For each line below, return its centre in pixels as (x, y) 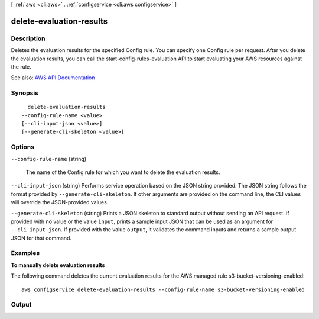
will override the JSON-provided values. (60, 202)
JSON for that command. (41, 238)
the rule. (21, 67)
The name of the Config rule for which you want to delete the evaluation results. (123, 172)
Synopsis (25, 93)
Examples (25, 253)
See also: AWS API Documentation (53, 78)
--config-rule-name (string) (49, 159)
